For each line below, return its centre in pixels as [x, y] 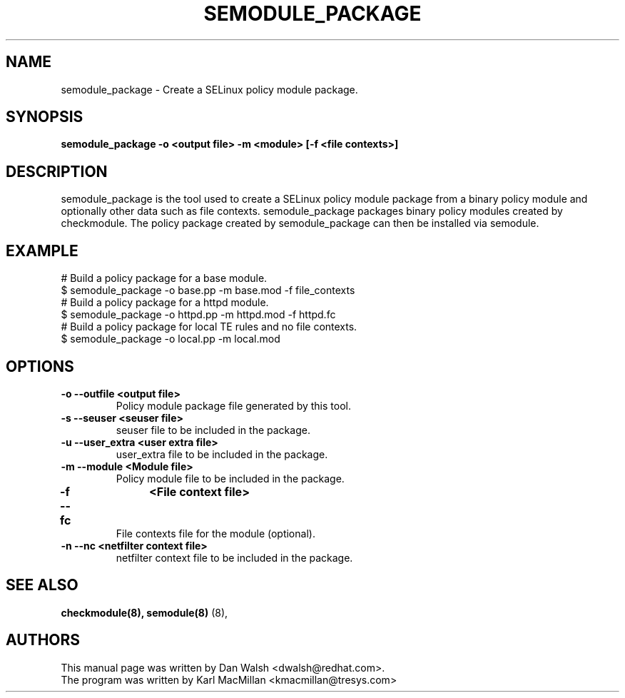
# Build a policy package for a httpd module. [165, 303]
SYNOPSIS [45, 117]
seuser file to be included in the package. [213, 430]
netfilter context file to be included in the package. [234, 557]
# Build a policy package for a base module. [164, 278]
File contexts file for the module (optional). [215, 533]
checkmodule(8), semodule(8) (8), [144, 612]
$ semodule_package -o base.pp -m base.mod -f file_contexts [208, 290]
